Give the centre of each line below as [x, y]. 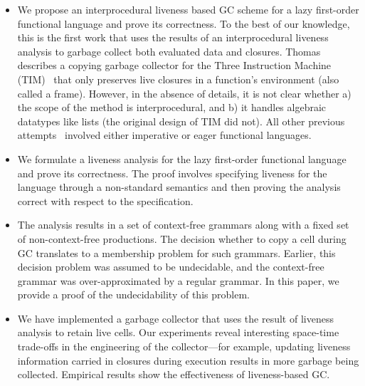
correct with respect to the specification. [105, 200]
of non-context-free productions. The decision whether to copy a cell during [182, 238]
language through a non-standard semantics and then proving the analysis [179, 187]
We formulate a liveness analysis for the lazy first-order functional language [182, 158]
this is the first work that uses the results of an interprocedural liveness [173, 37]
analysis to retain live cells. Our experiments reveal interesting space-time [178, 332]
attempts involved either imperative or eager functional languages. [164, 135]
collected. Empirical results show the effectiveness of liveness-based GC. [174, 374]
